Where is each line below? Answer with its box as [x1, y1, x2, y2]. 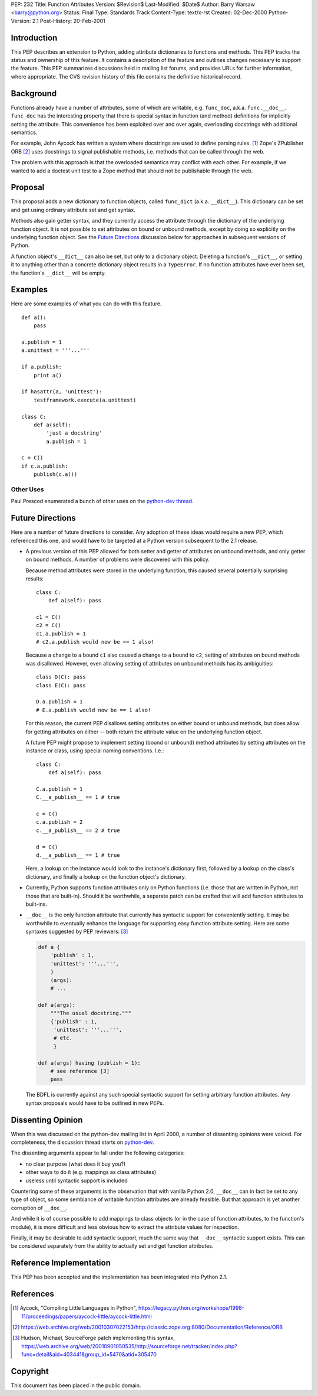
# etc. [53, 1035, 73, 1042]
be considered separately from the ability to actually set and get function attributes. [11, 1242, 214, 1250]
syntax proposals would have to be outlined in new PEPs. [25, 1099, 164, 1107]
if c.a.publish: [21, 462, 68, 469]
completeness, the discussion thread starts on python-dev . [11, 1139, 154, 1146]
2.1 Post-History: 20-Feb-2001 [32, 17, 105, 24]
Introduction [11, 32, 58, 43]
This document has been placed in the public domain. [11, 1382, 141, 1389]
